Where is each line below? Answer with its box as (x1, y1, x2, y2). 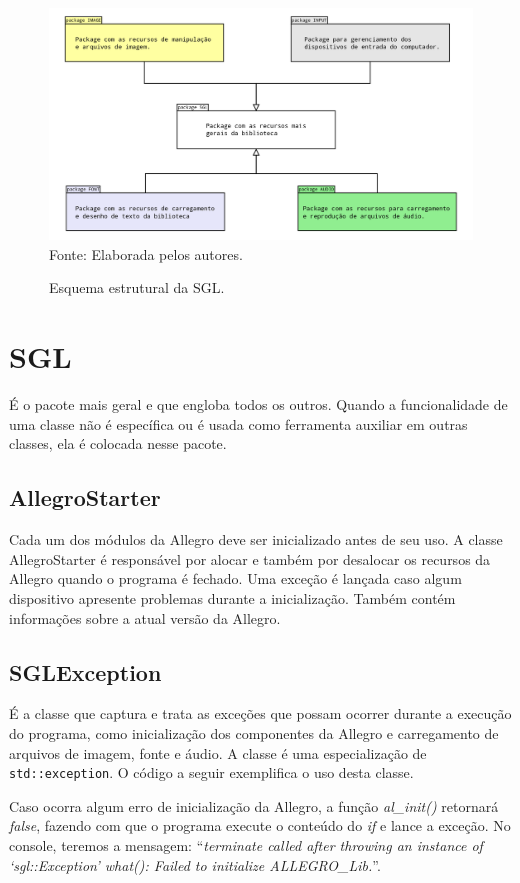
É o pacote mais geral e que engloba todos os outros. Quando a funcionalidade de (9, 394, 508, 415)
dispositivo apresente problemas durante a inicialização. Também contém (9, 587, 456, 608)
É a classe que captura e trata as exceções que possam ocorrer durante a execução (9, 703, 512, 724)
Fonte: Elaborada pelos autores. (49, 243, 243, 264)
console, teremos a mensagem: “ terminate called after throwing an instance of (9, 834, 483, 855)
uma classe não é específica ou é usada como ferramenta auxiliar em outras (9, 413, 468, 434)
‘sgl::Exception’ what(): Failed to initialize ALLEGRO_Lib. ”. (9, 854, 381, 875)
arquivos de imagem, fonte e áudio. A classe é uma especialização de (9, 742, 427, 763)
